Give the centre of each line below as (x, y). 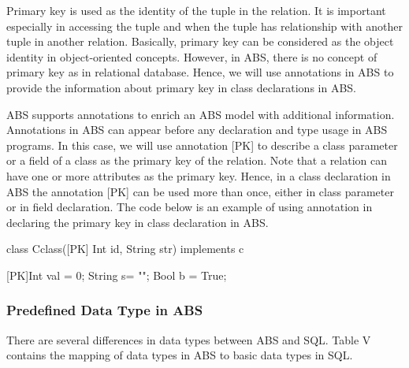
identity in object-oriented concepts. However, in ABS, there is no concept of (192, 56)
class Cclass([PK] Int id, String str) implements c (125, 249)
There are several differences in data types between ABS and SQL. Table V (189, 339)
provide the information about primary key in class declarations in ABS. (181, 87)
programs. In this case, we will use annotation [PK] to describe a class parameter (202, 145)
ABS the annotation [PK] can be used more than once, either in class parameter (200, 191)
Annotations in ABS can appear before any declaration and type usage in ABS (197, 130)
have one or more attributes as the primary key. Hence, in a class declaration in (199, 175)
